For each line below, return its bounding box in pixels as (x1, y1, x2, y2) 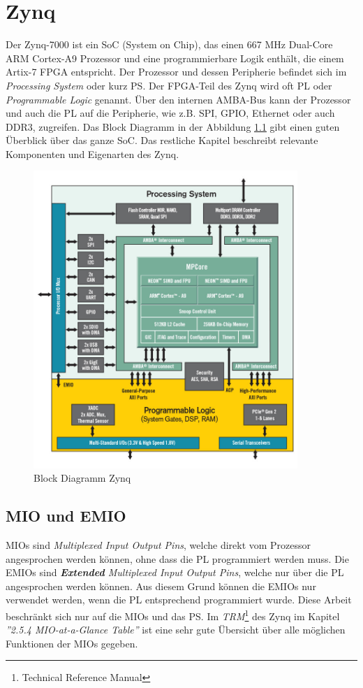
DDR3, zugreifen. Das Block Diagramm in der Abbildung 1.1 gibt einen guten (6, 119, 340, 134)
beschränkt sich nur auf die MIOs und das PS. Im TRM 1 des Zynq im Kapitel (6, 607, 340, 623)
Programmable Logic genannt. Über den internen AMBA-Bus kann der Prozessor (6, 92, 351, 106)
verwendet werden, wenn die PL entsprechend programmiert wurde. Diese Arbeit (6, 592, 352, 607)
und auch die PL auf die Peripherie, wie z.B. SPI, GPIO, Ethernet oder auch (6, 106, 335, 120)
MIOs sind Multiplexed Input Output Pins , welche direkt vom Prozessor (6, 538, 311, 552)
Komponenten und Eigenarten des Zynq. (6, 146, 179, 161)
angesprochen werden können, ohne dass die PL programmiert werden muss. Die (6, 551, 349, 566)
